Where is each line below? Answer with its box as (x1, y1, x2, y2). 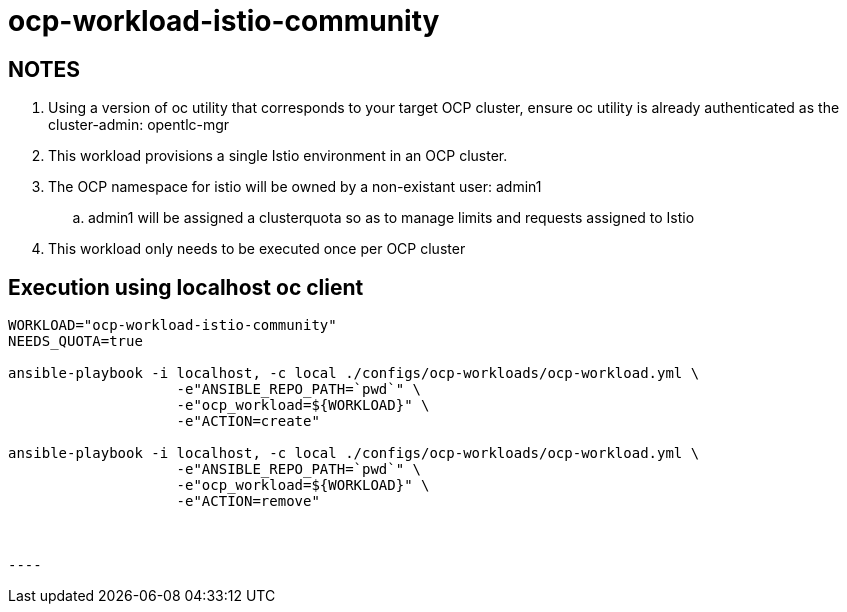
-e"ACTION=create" (176, 413, 320, 430)
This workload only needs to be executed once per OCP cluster (48, 240, 466, 258)
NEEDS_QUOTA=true (8, 333, 143, 350)
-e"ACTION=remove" (176, 493, 320, 510)
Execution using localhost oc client (8, 274, 364, 300)
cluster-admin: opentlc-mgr (48, 116, 230, 134)
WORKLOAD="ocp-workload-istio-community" (8, 317, 337, 334)
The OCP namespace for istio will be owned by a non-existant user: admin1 (48, 178, 542, 196)
